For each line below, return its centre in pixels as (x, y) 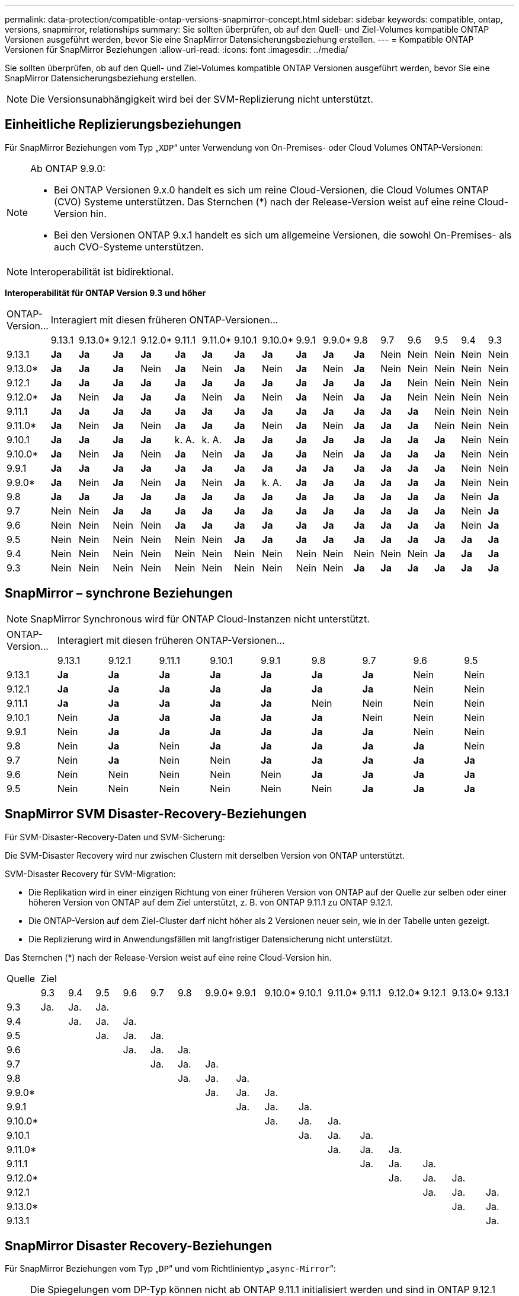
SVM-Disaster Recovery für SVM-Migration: (90, 873)
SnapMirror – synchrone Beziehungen (119, 593)
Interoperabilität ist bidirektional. (102, 271)
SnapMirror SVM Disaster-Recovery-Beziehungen (156, 814)
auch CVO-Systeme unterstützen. (129, 247)
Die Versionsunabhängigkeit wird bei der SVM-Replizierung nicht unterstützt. (202, 99)
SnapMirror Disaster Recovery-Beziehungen (139, 1246)
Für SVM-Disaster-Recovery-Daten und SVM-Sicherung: (115, 837)
